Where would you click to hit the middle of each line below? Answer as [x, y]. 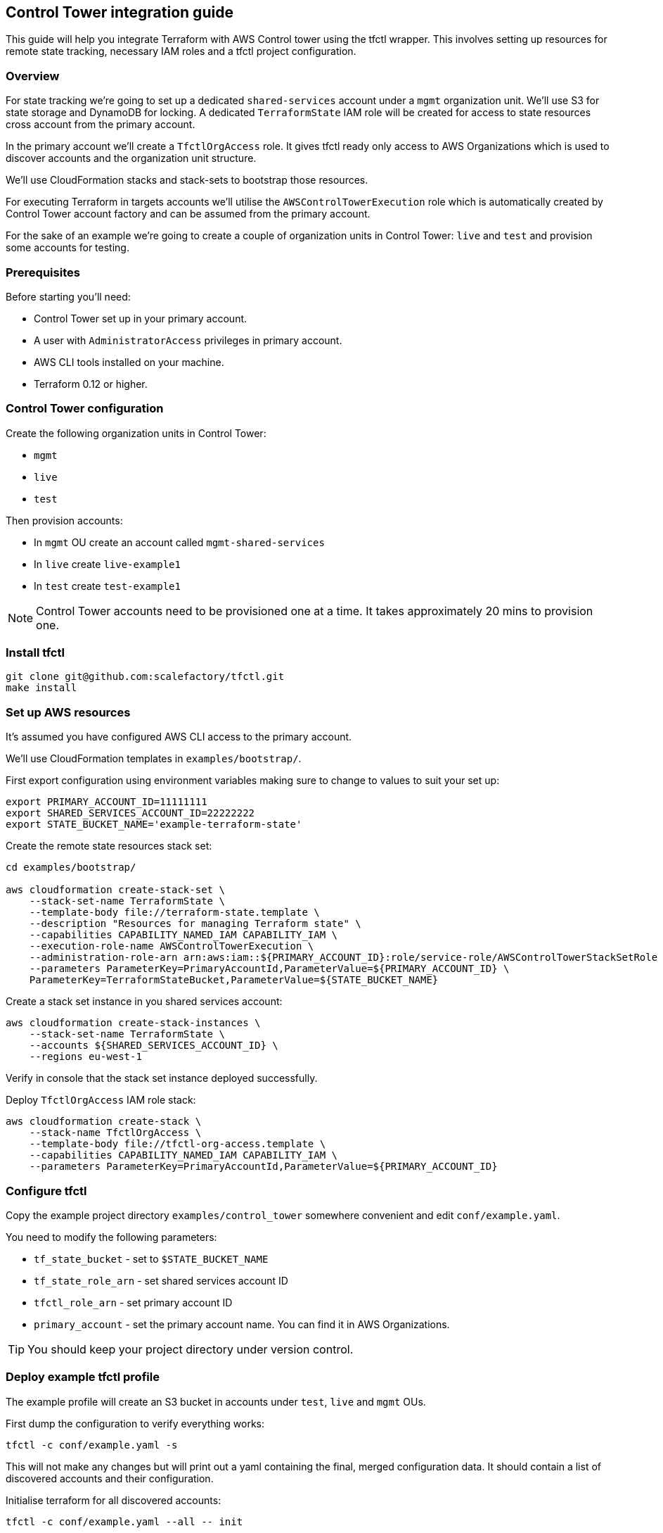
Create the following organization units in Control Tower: [136, 433]
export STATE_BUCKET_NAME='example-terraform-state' [154, 825]
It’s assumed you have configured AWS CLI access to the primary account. [179, 737]
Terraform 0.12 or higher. [91, 384]
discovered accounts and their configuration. [110, 1478]
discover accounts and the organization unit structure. [131, 158]
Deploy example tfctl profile [83, 1377]
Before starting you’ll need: [68, 296]
